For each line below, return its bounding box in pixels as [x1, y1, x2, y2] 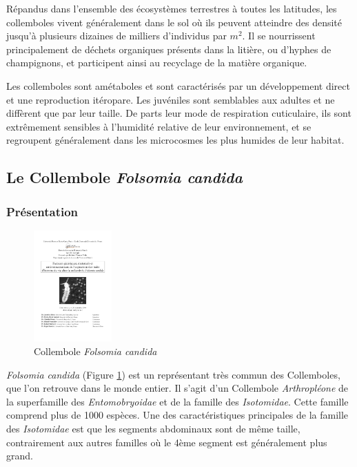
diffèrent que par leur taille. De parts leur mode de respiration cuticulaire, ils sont [6, 106, 351, 120]
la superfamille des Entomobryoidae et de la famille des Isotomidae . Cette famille [6, 394, 349, 408]
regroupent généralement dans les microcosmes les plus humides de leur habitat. [6, 133, 345, 147]
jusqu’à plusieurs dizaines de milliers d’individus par [6, 28, 227, 43]
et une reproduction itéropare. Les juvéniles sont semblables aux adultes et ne [6, 92, 335, 106]
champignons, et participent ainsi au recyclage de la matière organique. [6, 55, 307, 70]
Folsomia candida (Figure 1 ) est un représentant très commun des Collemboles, [6, 367, 340, 381]
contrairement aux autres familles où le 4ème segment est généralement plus [6, 435, 327, 449]
